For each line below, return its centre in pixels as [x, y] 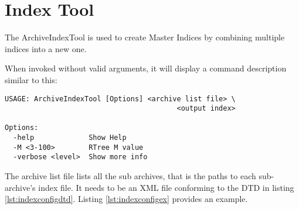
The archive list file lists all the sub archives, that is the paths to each [130, 176]
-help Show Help [70, 138]
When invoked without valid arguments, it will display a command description [146, 68]
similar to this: [31, 79]
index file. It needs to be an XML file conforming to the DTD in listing [166, 187]
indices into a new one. [46, 48]
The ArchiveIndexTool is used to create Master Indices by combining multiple [145, 37]
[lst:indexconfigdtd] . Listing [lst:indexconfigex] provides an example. [126, 199]
